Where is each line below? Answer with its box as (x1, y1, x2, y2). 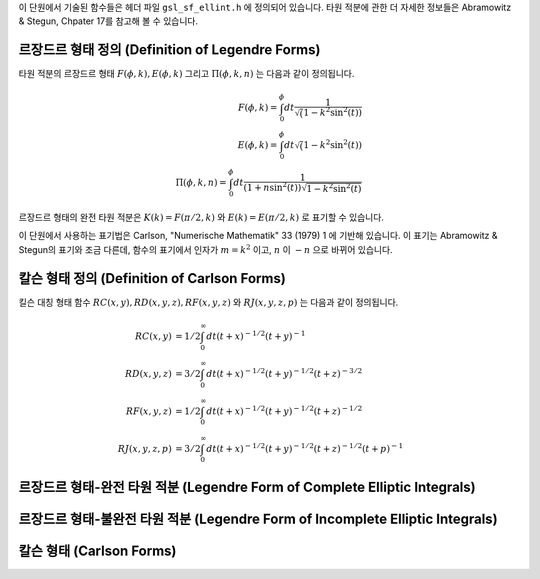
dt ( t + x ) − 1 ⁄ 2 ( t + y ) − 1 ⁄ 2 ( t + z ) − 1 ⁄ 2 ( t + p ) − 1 (206, 441, 404, 454)
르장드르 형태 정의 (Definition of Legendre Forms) (18, 41, 321, 59)
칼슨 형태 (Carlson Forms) (18, 543, 177, 560)
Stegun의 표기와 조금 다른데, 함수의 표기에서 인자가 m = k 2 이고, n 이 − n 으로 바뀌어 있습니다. (18, 243, 394, 255)
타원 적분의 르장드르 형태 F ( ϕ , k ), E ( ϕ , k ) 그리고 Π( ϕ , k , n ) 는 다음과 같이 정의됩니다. (18, 68, 355, 80)
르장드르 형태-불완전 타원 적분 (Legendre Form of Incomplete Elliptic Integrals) (18, 511, 499, 528)
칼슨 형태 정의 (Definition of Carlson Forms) (18, 270, 287, 287)
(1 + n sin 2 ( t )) (243, 180, 302, 193)
